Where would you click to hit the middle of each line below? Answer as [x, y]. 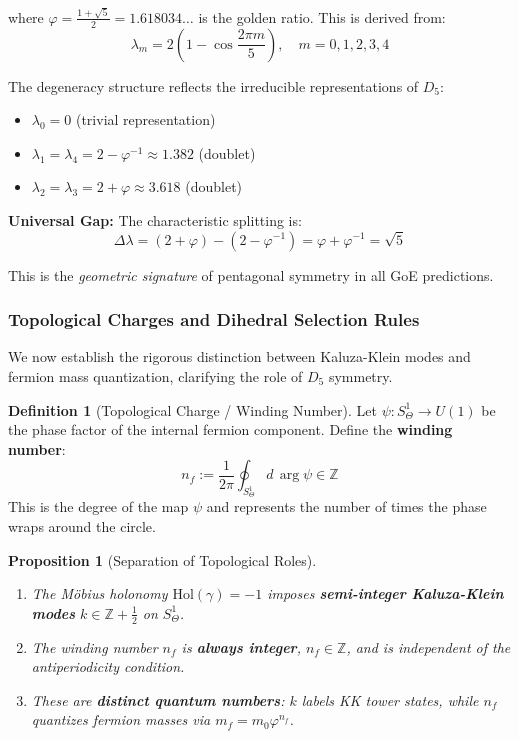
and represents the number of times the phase [346, 506]
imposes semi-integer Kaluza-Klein [385, 593]
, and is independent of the [428, 646]
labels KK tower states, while [390, 699]
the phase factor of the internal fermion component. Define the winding [230, 429]
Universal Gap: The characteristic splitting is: [155, 219]
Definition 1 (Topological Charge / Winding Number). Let [192, 409]
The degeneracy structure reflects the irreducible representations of [213, 85]
